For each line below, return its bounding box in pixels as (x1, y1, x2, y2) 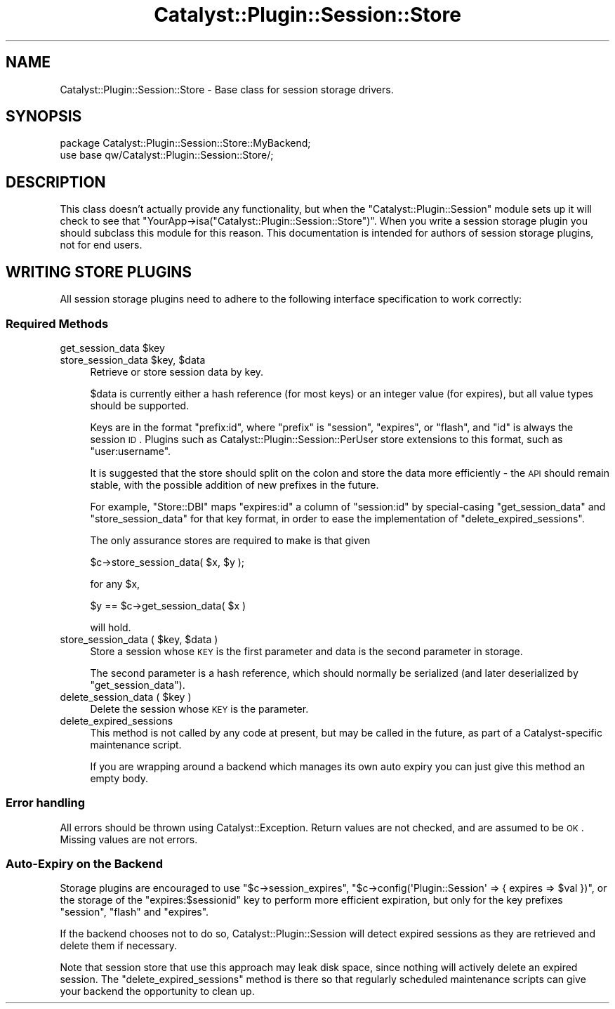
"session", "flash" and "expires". (60, 906, 209, 918)
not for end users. (60, 239, 143, 251)
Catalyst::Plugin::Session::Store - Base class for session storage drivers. (60, 83, 394, 95)
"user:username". (90, 444, 171, 457)
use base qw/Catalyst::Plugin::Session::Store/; (60, 149, 274, 161)
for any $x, (90, 577, 140, 590)
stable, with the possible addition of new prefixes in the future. (90, 478, 379, 491)
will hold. (90, 621, 131, 633)
